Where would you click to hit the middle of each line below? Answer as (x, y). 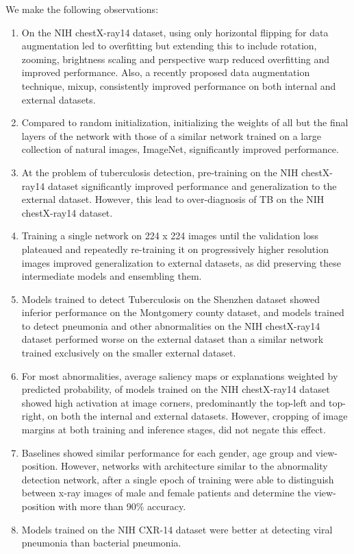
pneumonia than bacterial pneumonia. (101, 543)
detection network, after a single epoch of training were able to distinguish (178, 479)
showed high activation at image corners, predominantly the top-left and (174, 402)
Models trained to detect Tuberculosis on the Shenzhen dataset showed (171, 299)
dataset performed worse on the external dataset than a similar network (173, 339)
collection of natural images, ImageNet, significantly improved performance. (180, 149)
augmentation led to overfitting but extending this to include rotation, (169, 46)
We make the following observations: (82, 9)
